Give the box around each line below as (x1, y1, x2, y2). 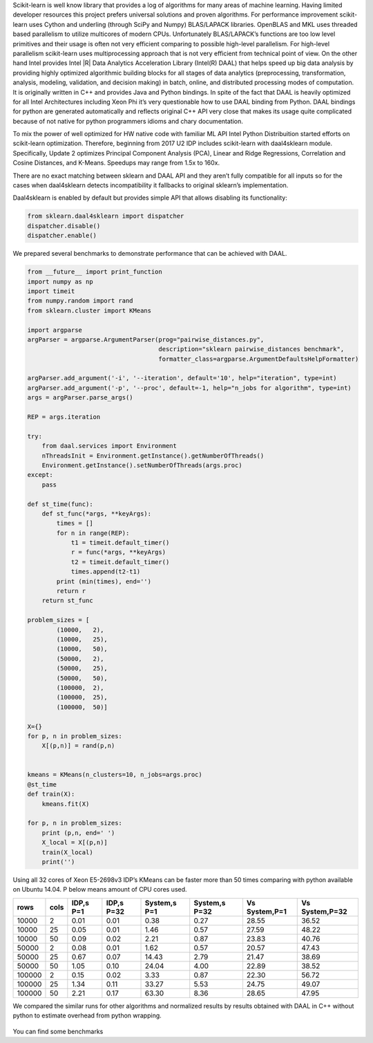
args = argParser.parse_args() (27, 394, 134, 402)
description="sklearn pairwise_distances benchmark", (158, 346, 345, 353)
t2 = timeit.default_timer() (70, 558, 170, 566)
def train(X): (27, 790, 75, 798)
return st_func (41, 596, 93, 605)
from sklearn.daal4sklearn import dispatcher (27, 212, 184, 220)
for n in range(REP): (56, 529, 130, 537)
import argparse (27, 326, 83, 334)
